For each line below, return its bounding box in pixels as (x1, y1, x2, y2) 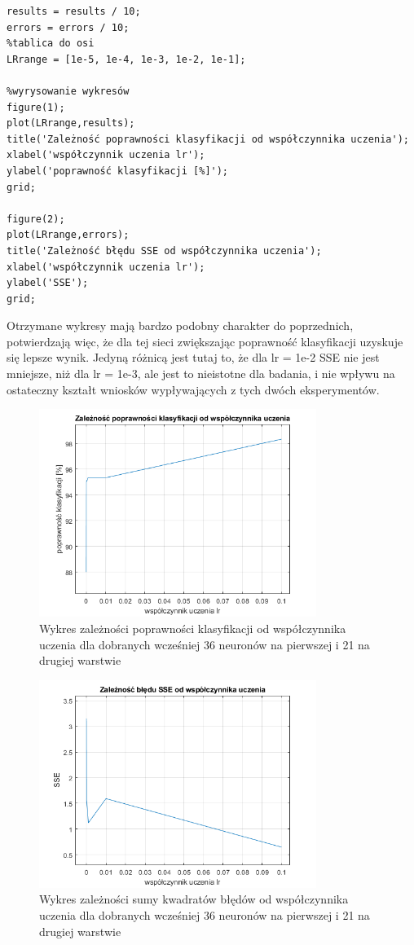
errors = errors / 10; (7, 21, 130, 33)
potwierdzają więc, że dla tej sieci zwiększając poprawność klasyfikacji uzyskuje (7, 332, 403, 349)
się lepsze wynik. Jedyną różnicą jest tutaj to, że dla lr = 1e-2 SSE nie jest (7, 349, 380, 366)
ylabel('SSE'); (7, 277, 89, 289)
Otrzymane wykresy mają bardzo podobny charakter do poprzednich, (7, 317, 354, 334)
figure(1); (7, 101, 65, 113)
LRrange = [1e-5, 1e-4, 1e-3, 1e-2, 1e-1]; (7, 53, 246, 65)
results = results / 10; (7, 6, 141, 17)
